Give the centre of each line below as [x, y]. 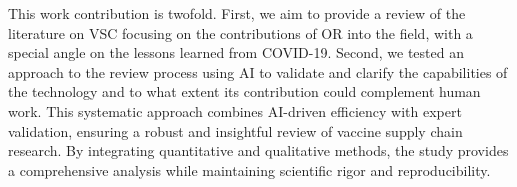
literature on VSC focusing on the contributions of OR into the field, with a [240, 32]
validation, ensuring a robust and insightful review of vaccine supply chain [235, 130]
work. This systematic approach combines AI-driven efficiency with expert [235, 110]
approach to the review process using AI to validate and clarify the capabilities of [258, 71]
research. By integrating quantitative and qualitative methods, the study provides [258, 150]
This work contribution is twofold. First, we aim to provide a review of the [237, 13]
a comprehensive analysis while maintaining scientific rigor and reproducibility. [249, 169]
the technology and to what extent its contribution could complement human [244, 91]
